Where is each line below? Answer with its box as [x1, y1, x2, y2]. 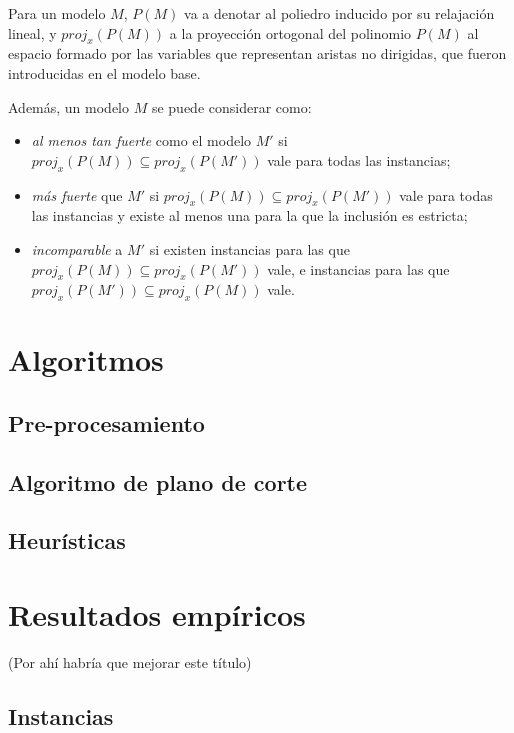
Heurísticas [8, 525, 126, 556]
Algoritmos [8, 339, 164, 380]
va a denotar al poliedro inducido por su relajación [184, 3, 495, 23]
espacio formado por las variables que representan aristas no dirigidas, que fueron [8, 43, 507, 64]
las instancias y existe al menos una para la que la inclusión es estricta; [31, 205, 468, 226]
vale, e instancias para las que [267, 258, 450, 279]
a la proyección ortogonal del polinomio [169, 22, 412, 43]
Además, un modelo [8, 96, 130, 117]
